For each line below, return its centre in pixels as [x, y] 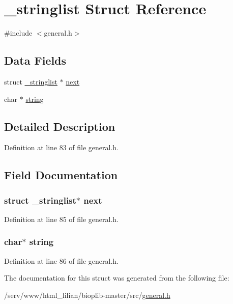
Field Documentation [61, 175]
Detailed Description [60, 126]
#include [18, 33]
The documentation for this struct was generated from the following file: [117, 278]
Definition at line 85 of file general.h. [62, 219]
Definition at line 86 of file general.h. [62, 260]
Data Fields [35, 60]
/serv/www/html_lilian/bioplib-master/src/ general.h [87, 295]
